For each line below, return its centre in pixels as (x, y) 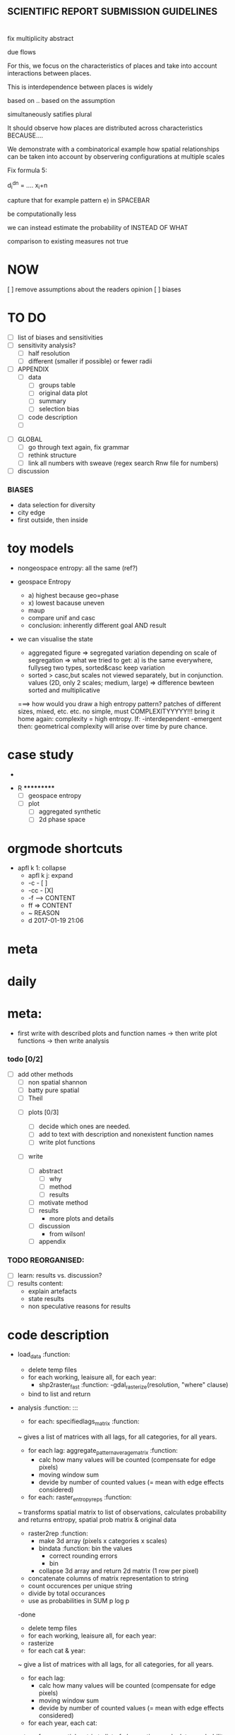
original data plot (63, 393)
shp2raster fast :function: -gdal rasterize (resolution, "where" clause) (133, 1386)
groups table (57, 385)
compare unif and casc (62, 618)
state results (46, 1299)
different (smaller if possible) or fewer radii (90, 361)
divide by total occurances (67, 1593)
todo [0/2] (25, 1059)
